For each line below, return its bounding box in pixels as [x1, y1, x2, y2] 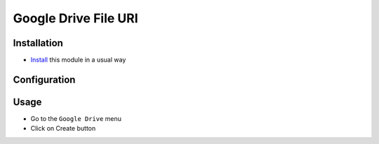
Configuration [13, 73, 76, 85]
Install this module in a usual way [30, 56, 126, 64]
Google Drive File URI [13, 10, 138, 26]
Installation [13, 37, 63, 49]
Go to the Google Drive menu [30, 114, 122, 122]
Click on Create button [30, 124, 96, 133]
